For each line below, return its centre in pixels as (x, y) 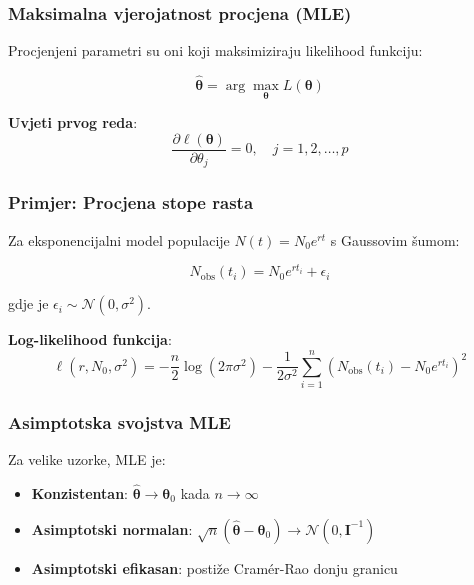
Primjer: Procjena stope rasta (131, 202)
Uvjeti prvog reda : (73, 122)
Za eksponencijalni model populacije (119, 239)
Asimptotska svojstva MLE (119, 421)
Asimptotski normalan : (112, 528)
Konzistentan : (80, 493)
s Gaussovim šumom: (395, 239)
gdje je (28, 303)
